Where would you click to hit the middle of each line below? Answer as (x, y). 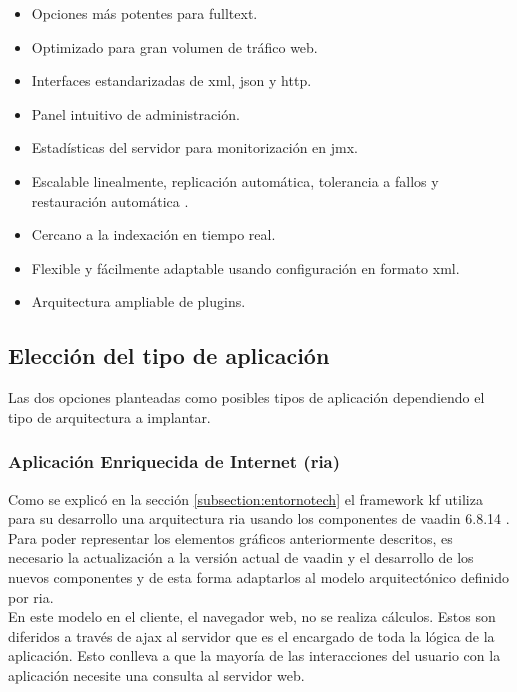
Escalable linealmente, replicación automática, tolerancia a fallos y (235, 180)
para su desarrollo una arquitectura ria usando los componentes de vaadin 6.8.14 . (259, 518)
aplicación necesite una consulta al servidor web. (156, 674)
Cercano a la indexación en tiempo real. (153, 234)
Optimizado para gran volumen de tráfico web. (174, 46)
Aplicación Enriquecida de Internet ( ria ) (174, 461)
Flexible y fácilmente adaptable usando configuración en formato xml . (245, 267)
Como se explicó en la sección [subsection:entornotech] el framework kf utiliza (245, 498)
